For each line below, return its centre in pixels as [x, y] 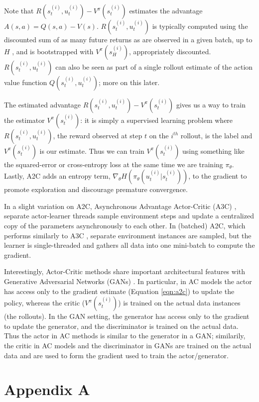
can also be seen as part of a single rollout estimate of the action [154, 66]
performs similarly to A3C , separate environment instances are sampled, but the [128, 235]
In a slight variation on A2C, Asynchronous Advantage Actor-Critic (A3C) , [120, 206]
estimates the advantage [166, 10]
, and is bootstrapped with [53, 51]
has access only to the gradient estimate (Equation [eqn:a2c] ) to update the [119, 291]
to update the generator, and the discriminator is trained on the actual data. [121, 326]
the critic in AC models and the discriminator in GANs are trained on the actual [128, 345]
